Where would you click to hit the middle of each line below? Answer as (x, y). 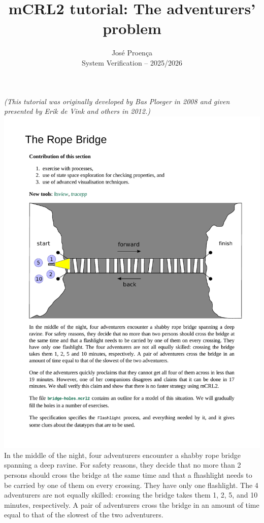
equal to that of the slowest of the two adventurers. (84, 515)
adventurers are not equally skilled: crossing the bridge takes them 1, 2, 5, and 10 (131, 495)
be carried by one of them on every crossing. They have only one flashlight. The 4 (131, 485)
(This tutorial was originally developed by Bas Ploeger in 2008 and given (117, 101)
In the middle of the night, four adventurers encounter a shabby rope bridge (122, 455)
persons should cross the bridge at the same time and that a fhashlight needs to (128, 474)
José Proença (132, 53)
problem (132, 28)
